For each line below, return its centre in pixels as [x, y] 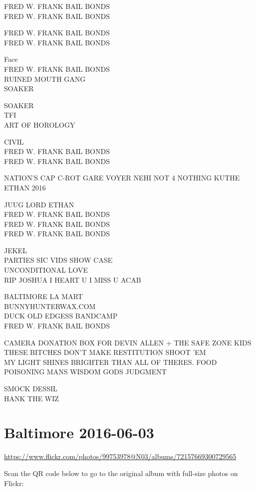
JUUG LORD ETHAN [39, 204]
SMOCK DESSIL [31, 388]
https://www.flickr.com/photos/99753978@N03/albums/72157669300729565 [120, 456]
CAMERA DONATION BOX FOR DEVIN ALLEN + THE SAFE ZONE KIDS [128, 342]
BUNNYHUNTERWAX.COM [50, 306]
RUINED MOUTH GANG [45, 79]
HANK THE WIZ [31, 398]
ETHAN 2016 [25, 187]
